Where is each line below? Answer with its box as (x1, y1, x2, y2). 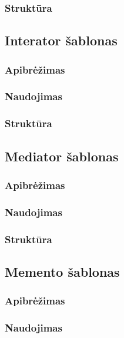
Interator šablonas (5, 31, 118, 49)
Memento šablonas (5, 262, 120, 280)
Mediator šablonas (5, 147, 119, 165)
